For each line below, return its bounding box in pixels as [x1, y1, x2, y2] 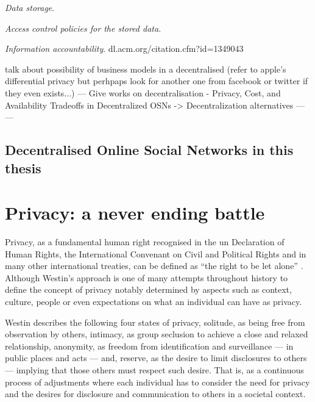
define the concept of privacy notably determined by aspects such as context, [5, 283, 292, 296]
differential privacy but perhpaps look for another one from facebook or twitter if [5, 74, 308, 87]
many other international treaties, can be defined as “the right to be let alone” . [5, 259, 303, 272]
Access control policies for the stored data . [5, 21, 161, 34]
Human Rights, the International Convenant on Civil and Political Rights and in [5, 247, 306, 260]
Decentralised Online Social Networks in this [5, 140, 294, 159]
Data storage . [5, 1, 55, 13]
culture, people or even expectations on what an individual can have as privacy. [5, 295, 302, 308]
